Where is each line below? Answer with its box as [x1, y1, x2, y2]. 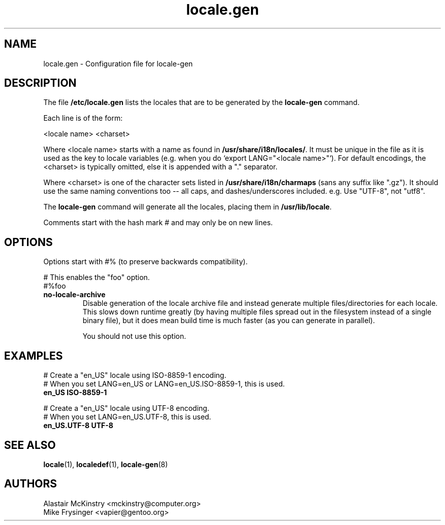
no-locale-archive [43, 290, 106, 299]
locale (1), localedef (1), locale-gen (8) [43, 460, 168, 469]
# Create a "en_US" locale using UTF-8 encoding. [43, 404, 209, 413]
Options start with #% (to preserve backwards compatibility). [43, 257, 248, 266]
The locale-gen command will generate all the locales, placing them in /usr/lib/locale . [43, 202, 332, 212]
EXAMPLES [4, 349, 63, 362]
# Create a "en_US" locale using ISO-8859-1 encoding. [43, 371, 227, 380]
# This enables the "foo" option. [43, 273, 150, 282]
